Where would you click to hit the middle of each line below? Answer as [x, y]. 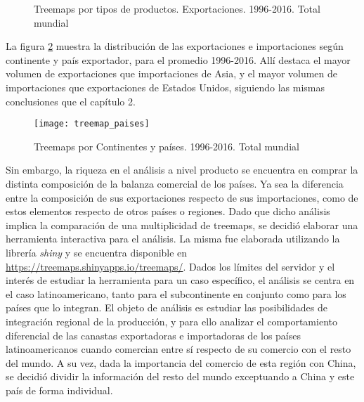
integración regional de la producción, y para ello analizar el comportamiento [171, 321]
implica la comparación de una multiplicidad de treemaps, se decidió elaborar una [182, 225]
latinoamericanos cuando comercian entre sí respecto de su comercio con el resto [178, 349]
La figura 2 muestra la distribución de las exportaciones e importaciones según [175, 46]
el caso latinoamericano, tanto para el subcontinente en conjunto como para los [176, 293]
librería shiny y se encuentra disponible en [97, 252]
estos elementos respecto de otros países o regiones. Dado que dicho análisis [168, 211]
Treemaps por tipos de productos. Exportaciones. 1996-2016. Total [177, 8]
